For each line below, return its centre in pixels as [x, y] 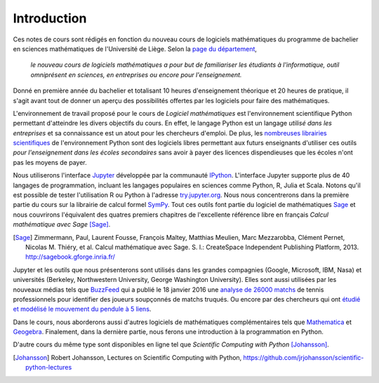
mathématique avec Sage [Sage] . [62, 224]
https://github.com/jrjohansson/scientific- [304, 357]
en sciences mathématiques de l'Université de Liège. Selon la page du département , [135, 48]
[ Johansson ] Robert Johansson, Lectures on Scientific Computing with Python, [127, 357]
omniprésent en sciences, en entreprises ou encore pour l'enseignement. [136, 74]
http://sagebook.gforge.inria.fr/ [71, 257]
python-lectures [49, 368]
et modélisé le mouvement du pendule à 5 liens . [82, 309]
